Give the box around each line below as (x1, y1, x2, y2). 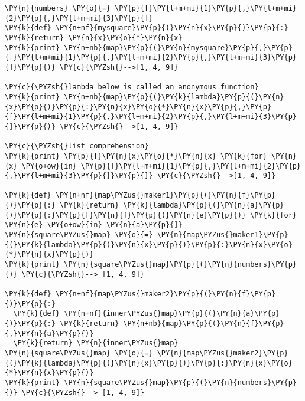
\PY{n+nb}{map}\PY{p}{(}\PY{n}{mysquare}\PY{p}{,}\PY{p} (64, 43, 293, 52)
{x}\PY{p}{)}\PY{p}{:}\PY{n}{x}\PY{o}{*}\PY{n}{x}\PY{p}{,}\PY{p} (5, 102, 272, 111)
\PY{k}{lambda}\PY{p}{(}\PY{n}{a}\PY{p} (123, 201, 284, 210)
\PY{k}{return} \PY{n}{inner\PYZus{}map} (13, 339, 179, 348)
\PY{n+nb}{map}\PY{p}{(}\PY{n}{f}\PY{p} (123, 319, 284, 328)
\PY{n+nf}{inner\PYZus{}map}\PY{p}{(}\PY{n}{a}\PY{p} (64, 309, 280, 318)
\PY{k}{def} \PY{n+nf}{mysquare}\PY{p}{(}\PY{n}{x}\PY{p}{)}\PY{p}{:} (5, 24, 288, 33)
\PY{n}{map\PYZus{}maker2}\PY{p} (157, 348, 288, 357)
